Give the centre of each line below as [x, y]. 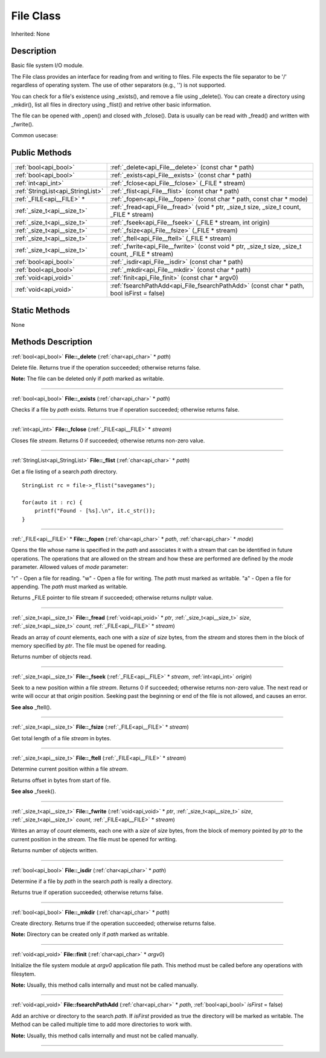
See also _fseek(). [34, 791]
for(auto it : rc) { [52, 502]
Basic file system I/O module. [47, 65]
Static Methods [41, 310]
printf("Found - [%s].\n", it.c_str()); [95, 511]
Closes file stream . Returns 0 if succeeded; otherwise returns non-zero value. [108, 440]
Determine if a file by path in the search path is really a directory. [92, 881]
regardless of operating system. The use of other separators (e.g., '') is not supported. [119, 85]
